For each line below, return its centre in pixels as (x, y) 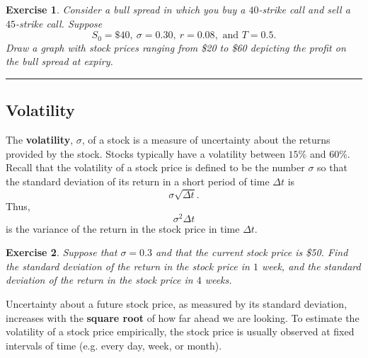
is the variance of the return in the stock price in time (123, 228)
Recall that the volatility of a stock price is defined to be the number (155, 167)
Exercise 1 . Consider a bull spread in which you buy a (126, 9)
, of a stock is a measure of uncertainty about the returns (206, 140)
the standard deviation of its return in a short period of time (138, 181)
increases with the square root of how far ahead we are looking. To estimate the (183, 317)
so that (332, 167)
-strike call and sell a (304, 9)
